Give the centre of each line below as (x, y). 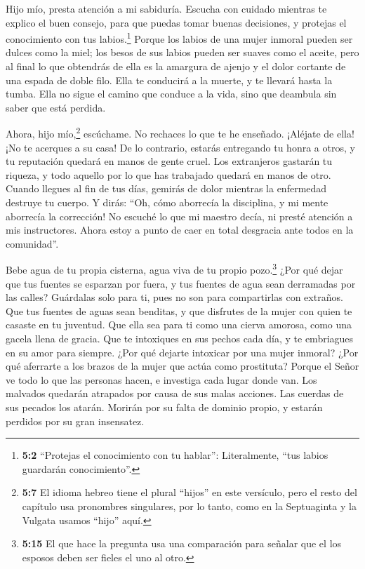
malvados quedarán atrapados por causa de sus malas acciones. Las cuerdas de (175, 393)
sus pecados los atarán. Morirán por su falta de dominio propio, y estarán (164, 407)
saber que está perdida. (56, 107)
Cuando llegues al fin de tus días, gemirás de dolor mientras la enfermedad (166, 188)
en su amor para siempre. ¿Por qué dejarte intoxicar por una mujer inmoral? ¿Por (182, 352)
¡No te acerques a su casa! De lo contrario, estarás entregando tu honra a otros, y (180, 147)
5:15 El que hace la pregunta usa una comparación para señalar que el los (182, 543)
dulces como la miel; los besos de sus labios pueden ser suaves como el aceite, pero (182, 52)
